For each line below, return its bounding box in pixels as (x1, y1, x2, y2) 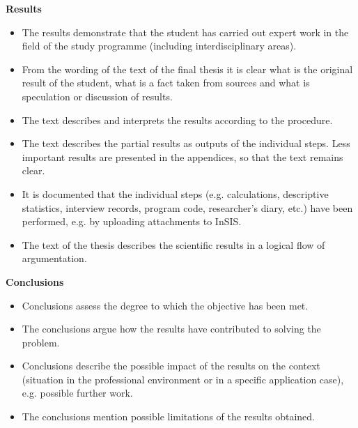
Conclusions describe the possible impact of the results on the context (22, 358, 320, 373)
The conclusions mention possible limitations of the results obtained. (22, 409, 315, 424)
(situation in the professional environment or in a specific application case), (22, 372, 344, 386)
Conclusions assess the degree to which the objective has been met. (22, 298, 309, 312)
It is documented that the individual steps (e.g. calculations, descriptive (22, 186, 329, 201)
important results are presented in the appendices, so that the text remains (22, 149, 343, 164)
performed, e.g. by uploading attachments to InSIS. (22, 214, 242, 229)
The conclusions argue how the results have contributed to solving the (22, 321, 321, 336)
